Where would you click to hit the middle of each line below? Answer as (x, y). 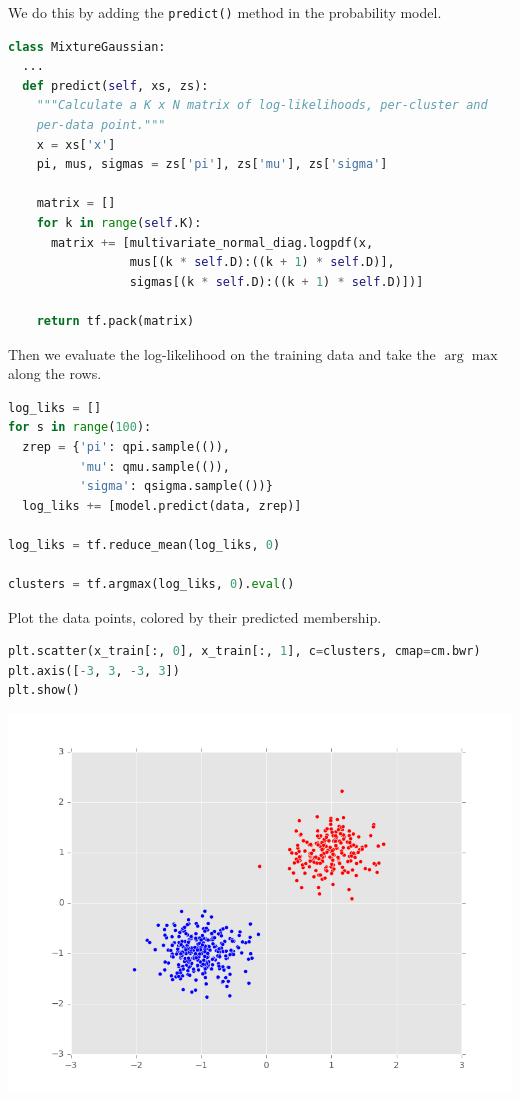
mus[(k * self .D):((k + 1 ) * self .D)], (262, 262)
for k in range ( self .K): (119, 223)
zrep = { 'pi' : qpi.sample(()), (126, 446)
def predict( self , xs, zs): (115, 85)
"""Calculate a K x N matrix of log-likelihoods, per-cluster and (262, 105)
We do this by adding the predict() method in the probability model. (225, 12)
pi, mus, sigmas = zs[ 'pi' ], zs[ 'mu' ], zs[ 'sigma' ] (212, 164)
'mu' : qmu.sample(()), (154, 466)
